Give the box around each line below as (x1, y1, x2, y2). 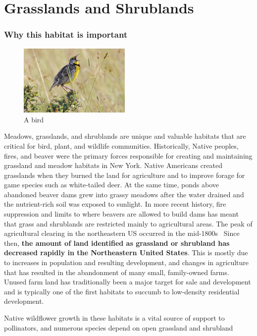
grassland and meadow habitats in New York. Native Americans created (4, 160, 223, 170)
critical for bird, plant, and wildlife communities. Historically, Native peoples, (4, 140, 239, 151)
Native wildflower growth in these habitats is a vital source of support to (4, 313, 225, 323)
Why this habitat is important (4, 28, 128, 41)
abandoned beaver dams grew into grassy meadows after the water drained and (4, 189, 244, 199)
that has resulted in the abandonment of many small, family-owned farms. (4, 267, 229, 277)
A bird (24, 114, 44, 124)
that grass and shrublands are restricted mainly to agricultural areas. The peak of (4, 218, 253, 228)
